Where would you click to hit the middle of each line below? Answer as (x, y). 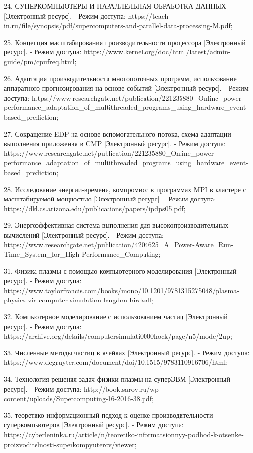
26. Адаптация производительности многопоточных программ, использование (120, 78)
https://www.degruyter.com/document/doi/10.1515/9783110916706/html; (116, 362)
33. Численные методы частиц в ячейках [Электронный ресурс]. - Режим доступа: (127, 352)
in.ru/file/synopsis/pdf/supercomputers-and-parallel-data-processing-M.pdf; (118, 25)
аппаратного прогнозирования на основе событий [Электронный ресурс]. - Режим (126, 88)
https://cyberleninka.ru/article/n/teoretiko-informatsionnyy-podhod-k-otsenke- (124, 434)
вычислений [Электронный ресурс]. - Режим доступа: (84, 234)
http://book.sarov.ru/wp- (122, 388)
